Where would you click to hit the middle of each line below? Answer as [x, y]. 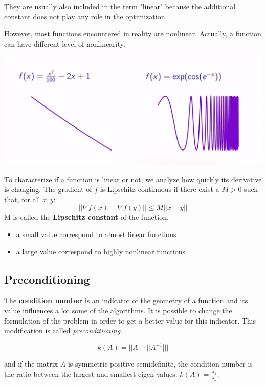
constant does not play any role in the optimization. [86, 16]
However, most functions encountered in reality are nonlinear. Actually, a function [133, 34]
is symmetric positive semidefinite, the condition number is [160, 364]
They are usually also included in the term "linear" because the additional [120, 6]
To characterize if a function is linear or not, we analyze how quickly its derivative [133, 179]
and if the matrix [31, 364]
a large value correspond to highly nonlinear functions [101, 251]
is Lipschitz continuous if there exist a [160, 189]
